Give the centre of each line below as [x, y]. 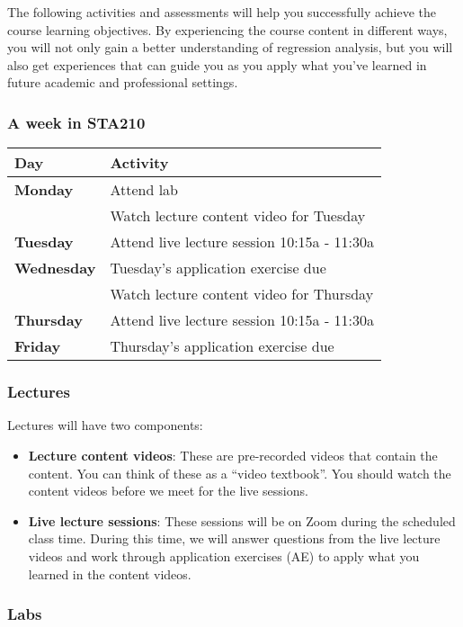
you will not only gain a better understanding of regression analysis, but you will [230, 47]
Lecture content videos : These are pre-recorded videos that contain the [233, 455]
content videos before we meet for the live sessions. [168, 491]
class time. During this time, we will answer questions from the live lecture [234, 538]
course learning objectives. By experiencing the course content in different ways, [227, 29]
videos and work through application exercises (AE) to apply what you [224, 555]
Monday [44, 190]
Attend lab [144, 190]
